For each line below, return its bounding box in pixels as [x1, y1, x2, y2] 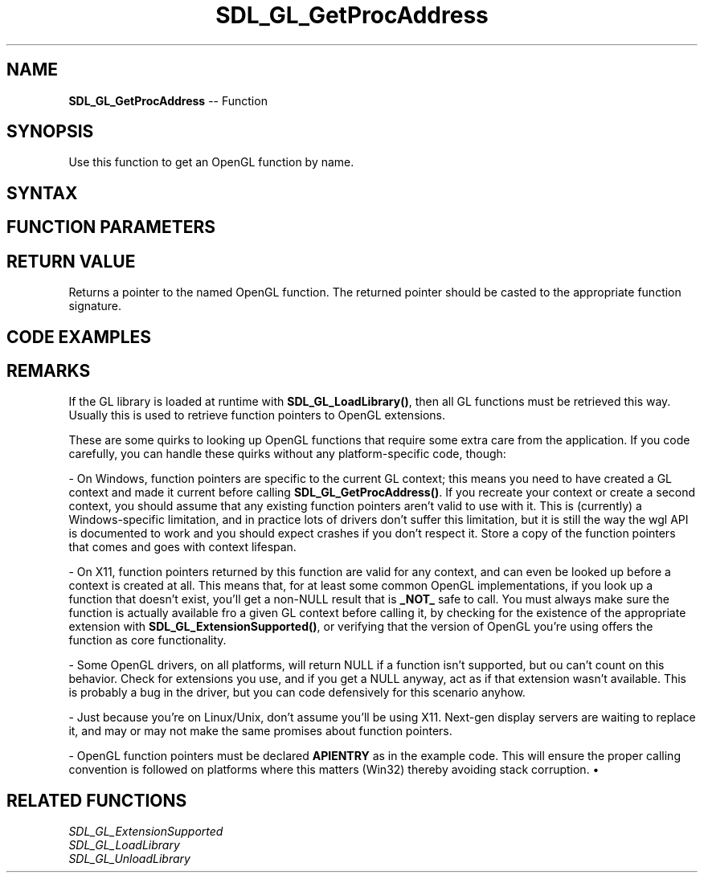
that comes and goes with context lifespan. [68, 540, 297, 554]
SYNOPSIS [6, 121, 94, 142]
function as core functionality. [68, 633, 227, 648]
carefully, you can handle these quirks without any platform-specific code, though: [68, 447, 506, 461]
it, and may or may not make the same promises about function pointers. [68, 724, 452, 738]
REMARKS [6, 360, 91, 381]
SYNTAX [6, 182, 78, 203]
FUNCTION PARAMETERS [6, 217, 215, 238]
